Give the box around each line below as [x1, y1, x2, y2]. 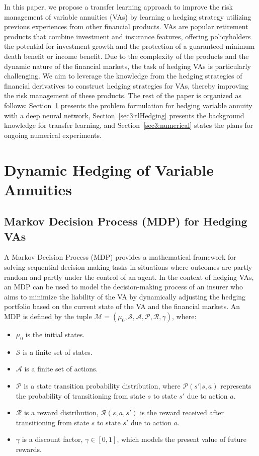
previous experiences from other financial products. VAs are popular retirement [4, 21, 248, 32]
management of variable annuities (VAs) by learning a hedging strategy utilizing [4, 11, 251, 22]
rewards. [16, 443, 42, 454]
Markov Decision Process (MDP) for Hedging [4, 213, 247, 229]
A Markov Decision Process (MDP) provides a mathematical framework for [4, 252, 236, 262]
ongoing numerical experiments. [4, 129, 102, 140]
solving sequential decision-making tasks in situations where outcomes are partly [4, 262, 252, 272]
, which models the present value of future [117, 434, 247, 444]
